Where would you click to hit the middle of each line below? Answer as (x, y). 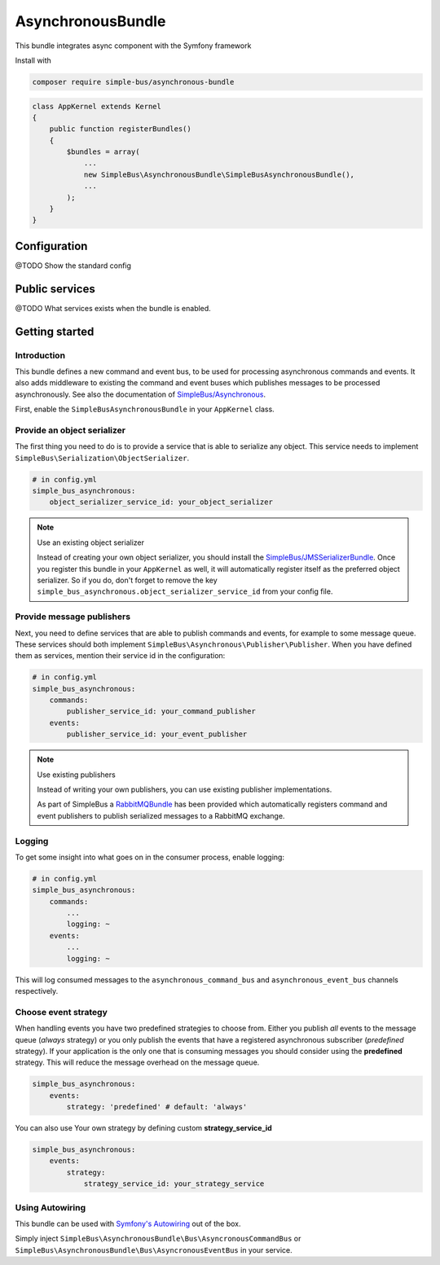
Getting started (55, 331)
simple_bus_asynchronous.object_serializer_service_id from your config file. (185, 591)
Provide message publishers (73, 617)
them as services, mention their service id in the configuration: (120, 656)
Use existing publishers (76, 775)
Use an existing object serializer (90, 542)
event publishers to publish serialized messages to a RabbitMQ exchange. (161, 815)
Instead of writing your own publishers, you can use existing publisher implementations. (185, 789)
